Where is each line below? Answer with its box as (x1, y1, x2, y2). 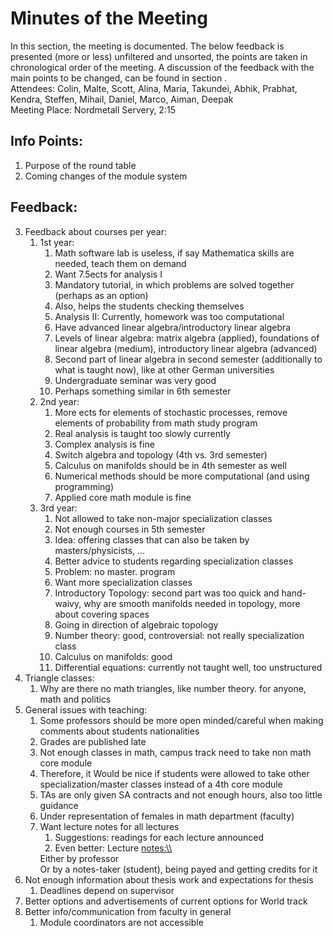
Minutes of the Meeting (10, 7, 208, 30)
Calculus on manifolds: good (54, 650, 173, 662)
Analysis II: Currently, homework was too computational (54, 310, 285, 322)
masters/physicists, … (54, 544, 146, 556)
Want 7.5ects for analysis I (54, 268, 163, 280)
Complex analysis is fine (54, 438, 155, 450)
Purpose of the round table (24, 159, 137, 171)
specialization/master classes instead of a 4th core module (39, 778, 283, 790)
